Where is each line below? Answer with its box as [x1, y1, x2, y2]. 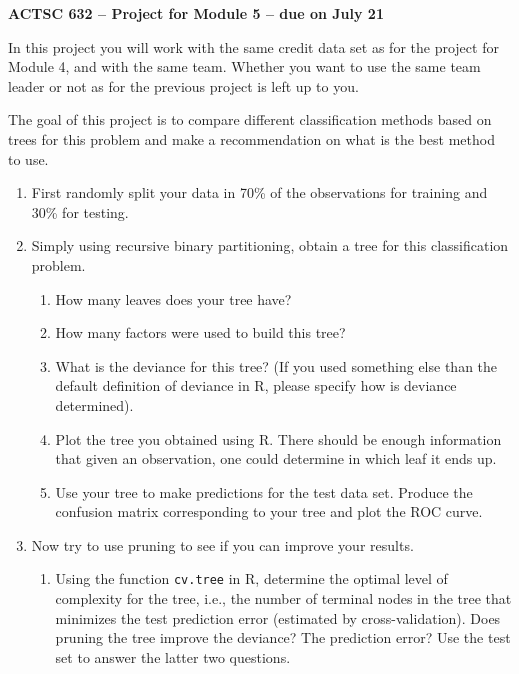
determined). [55, 394, 134, 415]
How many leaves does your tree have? [55, 288, 292, 309]
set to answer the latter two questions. [55, 646, 291, 667]
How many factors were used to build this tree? [55, 322, 346, 343]
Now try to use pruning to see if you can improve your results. [31, 534, 414, 555]
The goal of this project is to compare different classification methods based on [8, 109, 492, 130]
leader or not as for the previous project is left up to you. [8, 75, 359, 96]
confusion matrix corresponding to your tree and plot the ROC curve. [55, 501, 483, 522]
